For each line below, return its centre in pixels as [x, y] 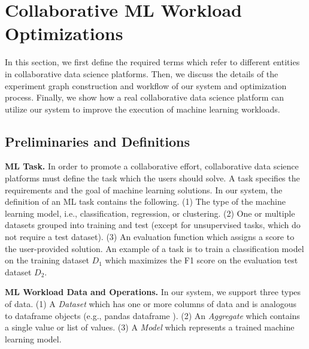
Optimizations [64, 33]
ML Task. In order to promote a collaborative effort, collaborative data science [152, 166]
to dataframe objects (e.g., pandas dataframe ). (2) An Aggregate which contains [152, 315]
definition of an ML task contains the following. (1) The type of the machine [145, 201]
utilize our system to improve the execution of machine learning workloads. [143, 109]
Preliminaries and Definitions [98, 141]
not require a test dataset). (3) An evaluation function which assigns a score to [150, 237]
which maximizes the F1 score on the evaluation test [202, 260]
